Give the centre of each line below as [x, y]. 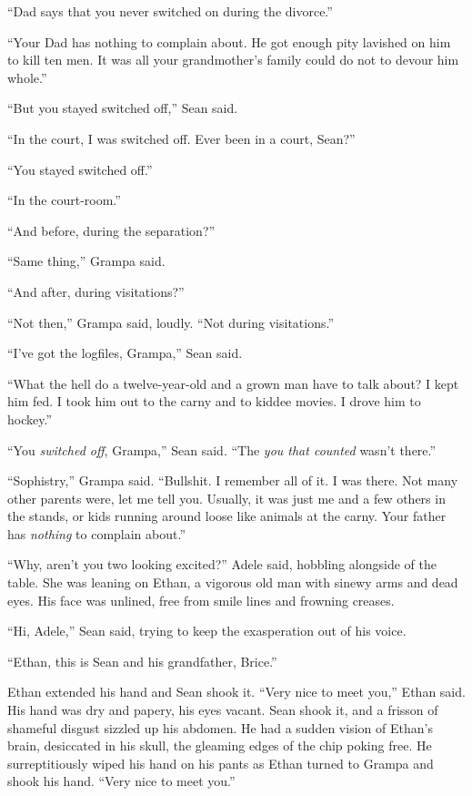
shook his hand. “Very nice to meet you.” [121, 781]
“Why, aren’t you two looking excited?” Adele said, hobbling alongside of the [222, 564]
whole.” [27, 77]
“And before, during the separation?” [111, 230]
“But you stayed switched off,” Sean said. [123, 108]
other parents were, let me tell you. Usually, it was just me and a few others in [226, 498]
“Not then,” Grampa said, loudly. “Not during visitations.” [171, 322]
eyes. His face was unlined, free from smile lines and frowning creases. [201, 600]
